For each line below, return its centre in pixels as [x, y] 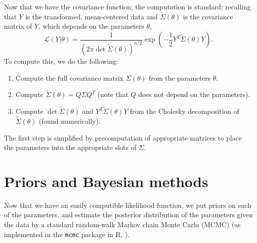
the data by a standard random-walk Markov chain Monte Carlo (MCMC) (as [122, 224]
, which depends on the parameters [91, 26]
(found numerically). [70, 121]
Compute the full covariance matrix [69, 77]
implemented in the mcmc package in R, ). [67, 234]
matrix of [18, 26]
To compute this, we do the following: [61, 61]
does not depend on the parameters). [194, 94]
